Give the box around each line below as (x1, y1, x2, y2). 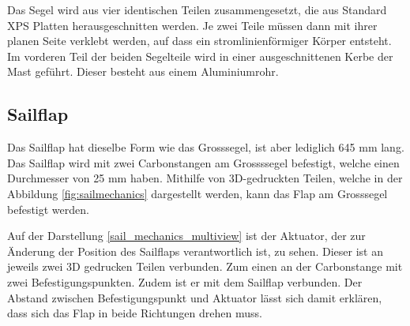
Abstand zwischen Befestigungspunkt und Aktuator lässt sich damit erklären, (7, 289, 382, 305)
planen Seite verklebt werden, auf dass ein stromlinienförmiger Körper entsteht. (7, 32, 392, 49)
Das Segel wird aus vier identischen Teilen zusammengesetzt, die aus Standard (7, 2, 387, 17)
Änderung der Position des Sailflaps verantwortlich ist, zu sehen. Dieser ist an (7, 242, 383, 259)
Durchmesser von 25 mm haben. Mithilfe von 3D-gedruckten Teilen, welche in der (7, 170, 403, 186)
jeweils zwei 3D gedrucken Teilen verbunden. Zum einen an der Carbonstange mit (7, 258, 403, 275)
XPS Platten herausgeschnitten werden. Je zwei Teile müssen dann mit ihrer (7, 17, 378, 33)
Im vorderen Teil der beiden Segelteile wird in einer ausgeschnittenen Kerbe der (7, 47, 393, 64)
